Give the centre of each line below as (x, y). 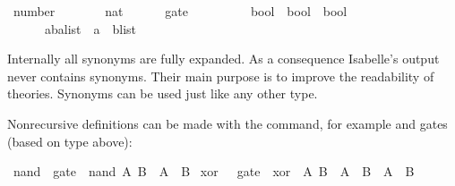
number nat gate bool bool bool (180, 11)
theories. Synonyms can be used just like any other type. (163, 93)
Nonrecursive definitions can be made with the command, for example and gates (227, 123)
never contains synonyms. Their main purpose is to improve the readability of (221, 76)
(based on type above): (70, 141)
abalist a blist (90, 28)
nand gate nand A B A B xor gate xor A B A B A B (214, 171)
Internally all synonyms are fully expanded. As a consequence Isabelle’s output (223, 59)
